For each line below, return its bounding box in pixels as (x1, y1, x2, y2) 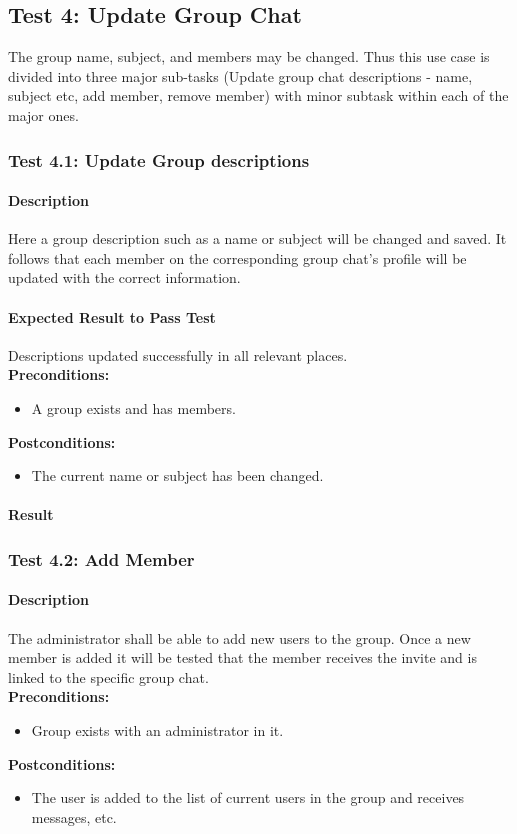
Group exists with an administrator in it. (31, 719, 284, 740)
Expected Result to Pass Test (8, 306, 216, 327)
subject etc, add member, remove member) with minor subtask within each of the (8, 85, 509, 106)
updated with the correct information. (8, 267, 241, 288)
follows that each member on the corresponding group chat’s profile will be (8, 247, 467, 268)
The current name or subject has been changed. (31, 465, 324, 486)
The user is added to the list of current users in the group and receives (31, 787, 465, 808)
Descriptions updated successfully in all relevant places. (8, 344, 348, 365)
